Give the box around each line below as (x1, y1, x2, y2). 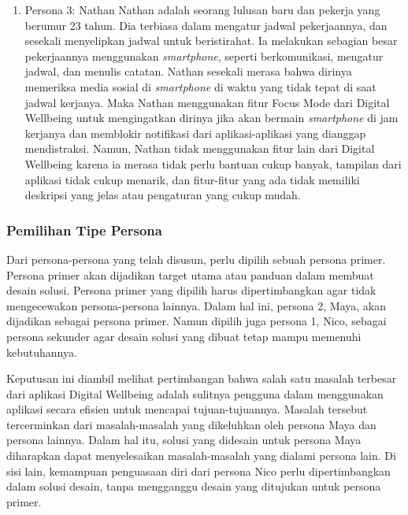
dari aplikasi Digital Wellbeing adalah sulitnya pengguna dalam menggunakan (6, 385, 384, 402)
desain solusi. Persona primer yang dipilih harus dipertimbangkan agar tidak (6, 282, 376, 298)
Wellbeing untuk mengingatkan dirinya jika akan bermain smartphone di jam (24, 109, 399, 126)
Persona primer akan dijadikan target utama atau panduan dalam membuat (6, 266, 374, 283)
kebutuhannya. (6, 343, 77, 360)
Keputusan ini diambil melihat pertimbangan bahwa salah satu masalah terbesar (6, 370, 397, 387)
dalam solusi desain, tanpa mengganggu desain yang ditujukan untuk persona (6, 478, 381, 495)
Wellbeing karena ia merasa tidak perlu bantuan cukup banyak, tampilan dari (24, 155, 402, 172)
